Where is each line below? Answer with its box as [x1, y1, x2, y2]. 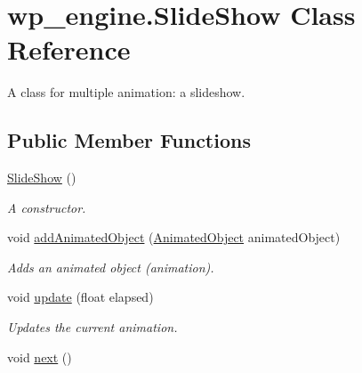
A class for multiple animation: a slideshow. [7, 83, 245, 101]
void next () [7, 347, 72, 366]
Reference [7, 31, 131, 68]
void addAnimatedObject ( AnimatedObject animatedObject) [7, 228, 341, 247]
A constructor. [7, 198, 86, 216]
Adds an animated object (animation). [7, 257, 214, 276]
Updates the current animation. [7, 318, 178, 337]
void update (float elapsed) [7, 288, 154, 306]
